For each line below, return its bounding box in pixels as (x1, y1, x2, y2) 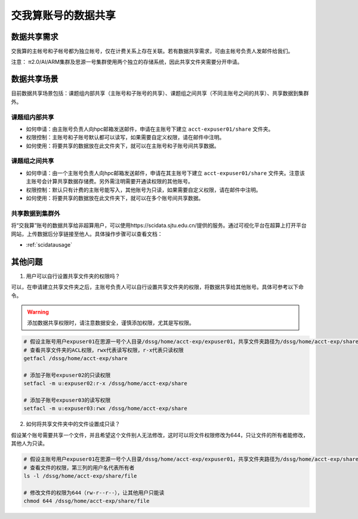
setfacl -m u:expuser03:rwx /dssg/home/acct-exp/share (23, 405, 187, 412)
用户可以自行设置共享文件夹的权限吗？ (26, 272, 121, 280)
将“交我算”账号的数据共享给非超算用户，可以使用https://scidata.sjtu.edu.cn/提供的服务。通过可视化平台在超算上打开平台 (11, 222, 307, 229)
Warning (27, 308, 49, 315)
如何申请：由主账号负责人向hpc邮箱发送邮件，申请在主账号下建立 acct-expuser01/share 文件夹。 (26, 125, 274, 133)
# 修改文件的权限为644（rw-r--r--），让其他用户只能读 (23, 489, 165, 496)
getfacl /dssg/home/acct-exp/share (23, 355, 128, 362)
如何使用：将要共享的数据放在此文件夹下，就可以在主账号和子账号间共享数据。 (26, 142, 220, 149)
